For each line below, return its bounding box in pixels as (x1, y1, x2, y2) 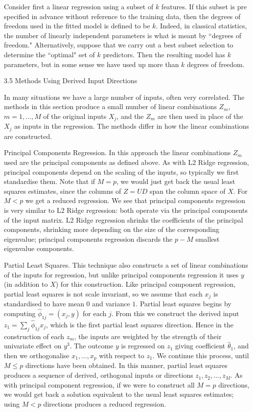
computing (4, 308, 36, 319)
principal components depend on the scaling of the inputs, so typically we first (4, 166, 239, 177)
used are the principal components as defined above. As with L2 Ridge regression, (4, 157, 249, 167)
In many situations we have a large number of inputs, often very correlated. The (4, 92, 245, 102)
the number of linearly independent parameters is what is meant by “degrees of (4, 30, 242, 40)
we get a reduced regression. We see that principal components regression (25, 195, 245, 206)
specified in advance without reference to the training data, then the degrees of (4, 11, 241, 21)
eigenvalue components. (4, 243, 74, 253)
